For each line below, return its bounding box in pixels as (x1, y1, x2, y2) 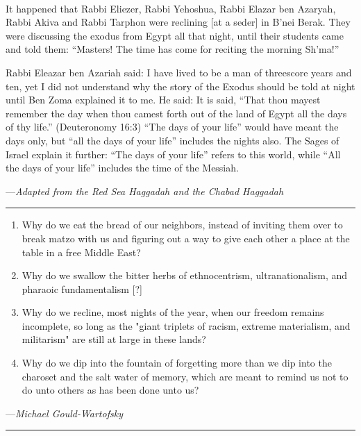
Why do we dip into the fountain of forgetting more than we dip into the (22, 355, 332, 370)
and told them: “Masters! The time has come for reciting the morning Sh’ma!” (6, 42, 339, 56)
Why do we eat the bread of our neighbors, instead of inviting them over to (22, 217, 343, 232)
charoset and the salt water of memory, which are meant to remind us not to (22, 369, 349, 383)
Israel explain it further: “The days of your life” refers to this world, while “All (6, 146, 341, 161)
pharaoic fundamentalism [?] (22, 281, 142, 296)
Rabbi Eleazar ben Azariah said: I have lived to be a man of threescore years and (6, 65, 352, 79)
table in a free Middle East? (22, 244, 141, 259)
